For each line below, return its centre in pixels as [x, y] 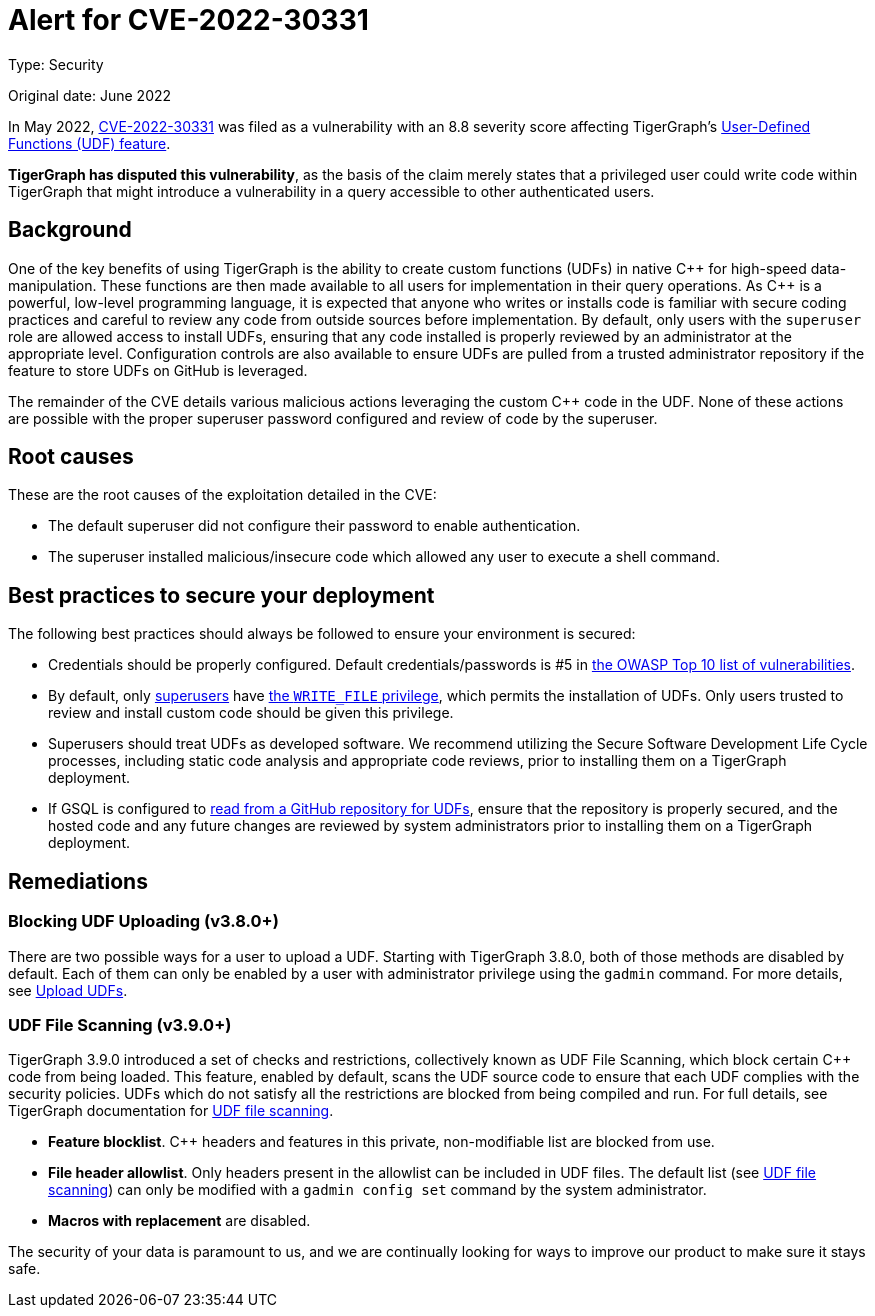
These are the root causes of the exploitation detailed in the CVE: [222, 495]
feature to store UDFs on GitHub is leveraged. [158, 370]
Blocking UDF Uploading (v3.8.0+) [143, 921]
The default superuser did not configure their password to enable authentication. [314, 526]
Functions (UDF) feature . [89, 143]
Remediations [78, 881]
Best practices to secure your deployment [221, 595]
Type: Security [56, 64]
